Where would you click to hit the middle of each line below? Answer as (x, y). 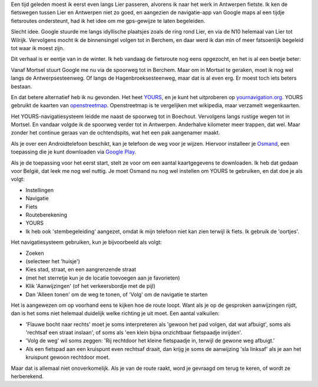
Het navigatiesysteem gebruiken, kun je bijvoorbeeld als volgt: (86, 242)
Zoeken (35, 253)
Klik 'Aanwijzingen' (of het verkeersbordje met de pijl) (91, 286)
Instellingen (40, 190)
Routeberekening (47, 215)
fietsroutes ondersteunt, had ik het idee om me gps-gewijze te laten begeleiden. (108, 21)
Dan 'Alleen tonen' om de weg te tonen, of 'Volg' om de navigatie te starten (117, 294)
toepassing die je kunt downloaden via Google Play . (74, 152)
